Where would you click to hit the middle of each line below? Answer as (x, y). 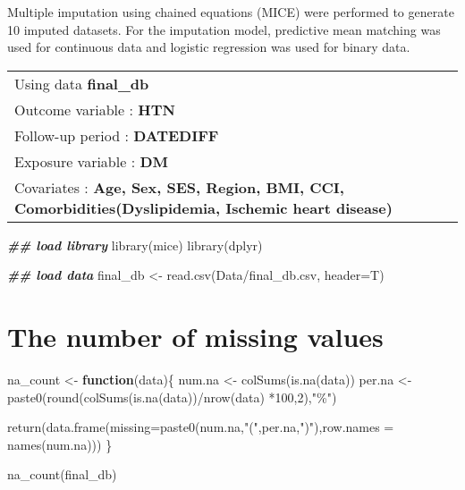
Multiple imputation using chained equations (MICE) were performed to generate (231, 12)
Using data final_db (82, 83)
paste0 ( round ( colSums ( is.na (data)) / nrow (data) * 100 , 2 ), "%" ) (172, 397)
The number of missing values (195, 337)
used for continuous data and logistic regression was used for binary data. (209, 47)
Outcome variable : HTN (95, 109)
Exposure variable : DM (92, 161)
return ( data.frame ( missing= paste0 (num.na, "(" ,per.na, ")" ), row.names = (201, 427)
